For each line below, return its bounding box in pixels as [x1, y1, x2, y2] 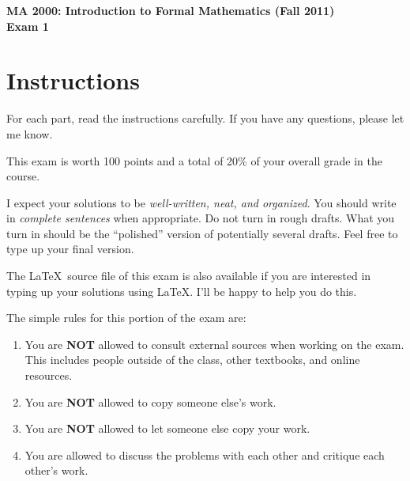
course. [6, 168, 40, 184]
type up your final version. [6, 240, 134, 257]
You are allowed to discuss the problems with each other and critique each [24, 446, 385, 463]
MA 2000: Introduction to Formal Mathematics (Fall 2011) [6, 2, 335, 18]
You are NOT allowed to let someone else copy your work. [24, 420, 310, 437]
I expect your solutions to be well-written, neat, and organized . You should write [6, 194, 397, 210]
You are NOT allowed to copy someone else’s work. [24, 393, 276, 410]
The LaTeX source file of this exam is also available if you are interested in [6, 267, 371, 284]
